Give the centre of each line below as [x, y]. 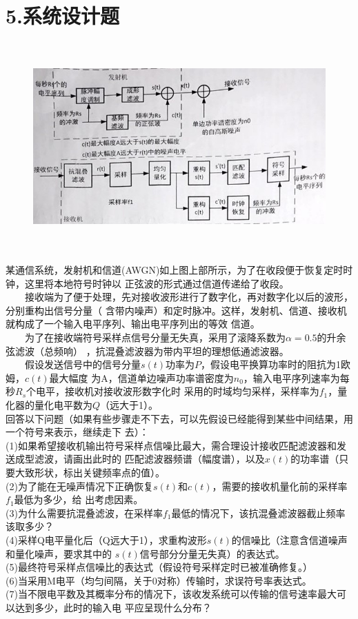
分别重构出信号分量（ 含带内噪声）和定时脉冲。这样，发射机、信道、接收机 [176, 310]
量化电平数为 [63, 405]
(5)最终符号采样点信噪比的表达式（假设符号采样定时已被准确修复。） [159, 567]
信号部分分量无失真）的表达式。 [212, 553]
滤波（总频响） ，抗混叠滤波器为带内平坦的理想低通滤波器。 [152, 351]
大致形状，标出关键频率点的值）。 [90, 472]
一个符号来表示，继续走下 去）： [77, 432]
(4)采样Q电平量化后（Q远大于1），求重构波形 [106, 539]
